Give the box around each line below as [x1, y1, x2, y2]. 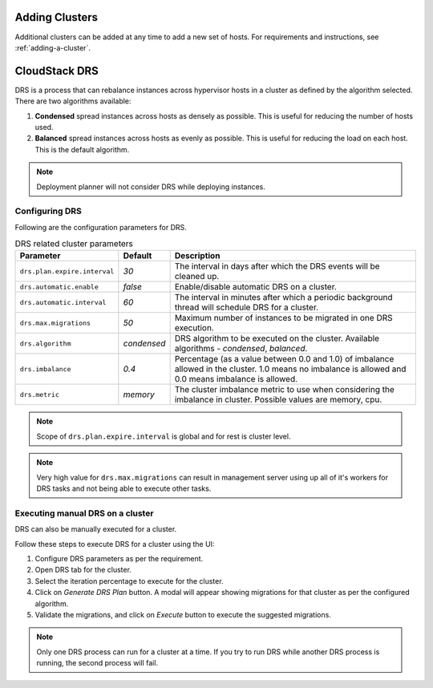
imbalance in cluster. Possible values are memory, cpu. [174, 394, 382, 405]
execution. [174, 322, 214, 334]
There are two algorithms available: [14, 96, 132, 106]
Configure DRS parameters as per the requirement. [34, 553, 204, 563]
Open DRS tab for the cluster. [34, 565, 132, 575]
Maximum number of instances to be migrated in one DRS [174, 313, 393, 324]
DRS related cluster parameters [14, 238, 134, 249]
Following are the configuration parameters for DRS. [14, 222, 188, 232]
